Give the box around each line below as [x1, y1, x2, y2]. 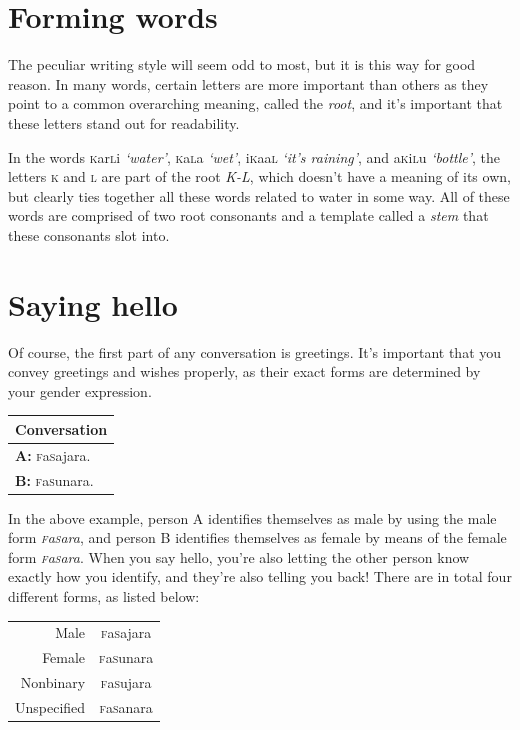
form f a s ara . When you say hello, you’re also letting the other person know [8, 546, 470, 567]
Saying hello [8, 283, 178, 324]
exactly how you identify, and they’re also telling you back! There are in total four [8, 566, 512, 587]
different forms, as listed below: [8, 586, 200, 607]
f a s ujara [100, 672, 152, 693]
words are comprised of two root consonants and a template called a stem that [8, 205, 489, 226]
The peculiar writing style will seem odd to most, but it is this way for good [8, 54, 476, 75]
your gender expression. [8, 380, 152, 401]
